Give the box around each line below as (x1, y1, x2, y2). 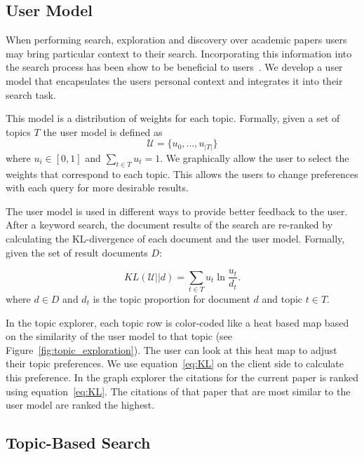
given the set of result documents (6, 245, 148, 259)
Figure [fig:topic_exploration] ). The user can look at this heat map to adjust (6, 342, 337, 357)
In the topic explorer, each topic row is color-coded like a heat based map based (6, 315, 349, 329)
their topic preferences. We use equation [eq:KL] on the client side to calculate (6, 356, 344, 371)
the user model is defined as (43, 124, 163, 139)
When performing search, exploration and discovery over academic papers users (6, 32, 347, 47)
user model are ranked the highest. (6, 397, 155, 412)
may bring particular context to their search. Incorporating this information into (6, 46, 352, 60)
